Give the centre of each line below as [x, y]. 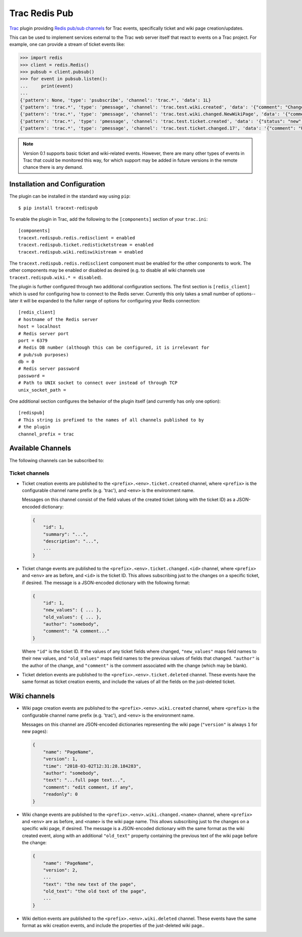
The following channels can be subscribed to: [57, 460]
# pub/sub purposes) [44, 355]
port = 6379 [33, 340]
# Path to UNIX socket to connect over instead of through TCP [98, 383]
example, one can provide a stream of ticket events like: [67, 44]
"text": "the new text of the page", [90, 884]
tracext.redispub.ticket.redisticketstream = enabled [86, 245]
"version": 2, [60, 870]
